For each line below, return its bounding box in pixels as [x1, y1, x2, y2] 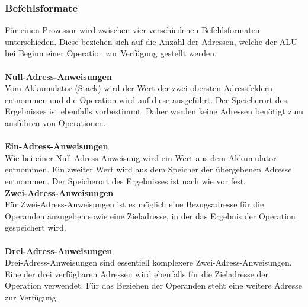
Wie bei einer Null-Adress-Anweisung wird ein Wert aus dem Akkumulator [5, 151, 277, 164]
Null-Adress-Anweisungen [5, 70, 112, 82]
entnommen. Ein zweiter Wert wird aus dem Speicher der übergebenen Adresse [5, 163, 292, 175]
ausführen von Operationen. [5, 116, 106, 129]
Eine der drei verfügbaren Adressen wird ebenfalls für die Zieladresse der [5, 267, 269, 280]
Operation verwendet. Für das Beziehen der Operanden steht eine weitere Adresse [5, 279, 302, 292]
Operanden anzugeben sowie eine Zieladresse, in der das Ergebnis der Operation [5, 209, 296, 222]
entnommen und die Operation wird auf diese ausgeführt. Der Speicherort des [5, 93, 287, 105]
